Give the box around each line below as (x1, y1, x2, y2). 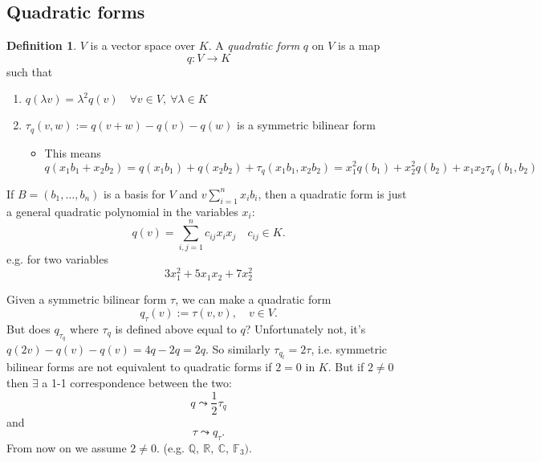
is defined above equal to (115, 320, 237, 337)
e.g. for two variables (6, 251, 108, 268)
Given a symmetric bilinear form (6, 291, 167, 308)
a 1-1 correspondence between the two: (42, 374, 232, 390)
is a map (338, 37, 380, 54)
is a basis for (104, 185, 165, 202)
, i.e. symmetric (311, 340, 388, 357)
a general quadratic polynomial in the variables (6, 202, 238, 219)
